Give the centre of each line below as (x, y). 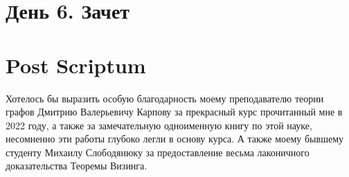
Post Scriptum (76, 65)
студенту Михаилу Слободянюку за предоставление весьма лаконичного (158, 152)
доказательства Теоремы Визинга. (77, 166)
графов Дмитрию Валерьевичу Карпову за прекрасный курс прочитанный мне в (174, 112)
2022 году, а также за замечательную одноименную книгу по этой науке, (159, 125)
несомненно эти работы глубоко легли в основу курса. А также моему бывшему (174, 139)
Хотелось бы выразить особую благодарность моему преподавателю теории (165, 98)
